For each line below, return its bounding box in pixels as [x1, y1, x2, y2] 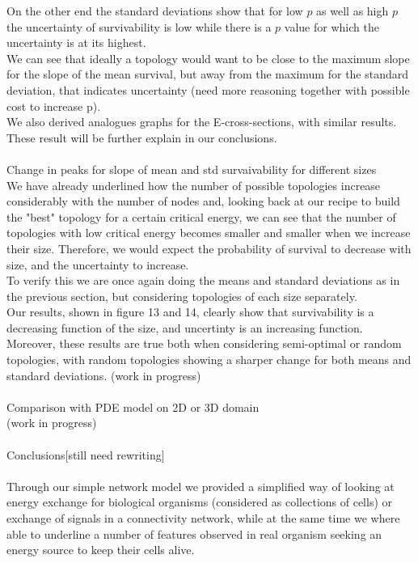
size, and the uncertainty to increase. [6, 256, 189, 273]
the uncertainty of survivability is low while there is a [6, 18, 272, 35]
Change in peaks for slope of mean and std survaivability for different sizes [6, 160, 377, 177]
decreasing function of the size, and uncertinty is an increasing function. [6, 319, 363, 336]
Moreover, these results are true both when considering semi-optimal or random [6, 335, 402, 352]
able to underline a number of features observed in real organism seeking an [6, 525, 382, 542]
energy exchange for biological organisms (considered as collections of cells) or [6, 493, 393, 510]
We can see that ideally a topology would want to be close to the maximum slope [6, 49, 410, 66]
